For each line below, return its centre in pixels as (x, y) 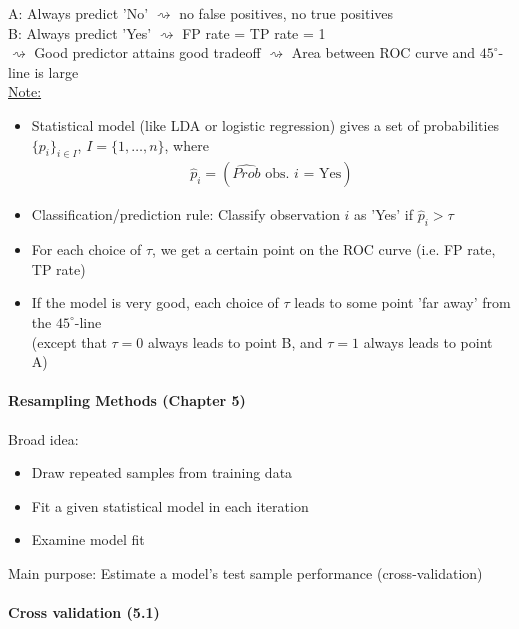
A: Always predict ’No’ (78, 13)
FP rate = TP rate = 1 (254, 32)
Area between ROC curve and (383, 52)
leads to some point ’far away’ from (402, 302)
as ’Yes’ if (383, 214)
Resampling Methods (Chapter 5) (127, 400)
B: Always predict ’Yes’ (80, 32)
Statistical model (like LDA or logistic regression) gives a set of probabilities (265, 124)
